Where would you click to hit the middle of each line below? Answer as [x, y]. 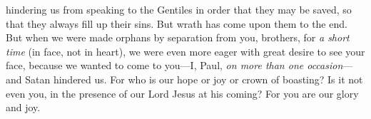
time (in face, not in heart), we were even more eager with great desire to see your [185, 51]
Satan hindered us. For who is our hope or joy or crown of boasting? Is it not [194, 79]
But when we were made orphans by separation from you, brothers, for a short [178, 37]
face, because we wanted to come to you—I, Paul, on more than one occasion [174, 65]
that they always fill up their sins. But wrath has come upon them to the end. [177, 23]
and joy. [23, 107]
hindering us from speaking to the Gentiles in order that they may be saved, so [179, 9]
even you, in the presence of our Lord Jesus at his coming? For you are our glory [182, 93]
